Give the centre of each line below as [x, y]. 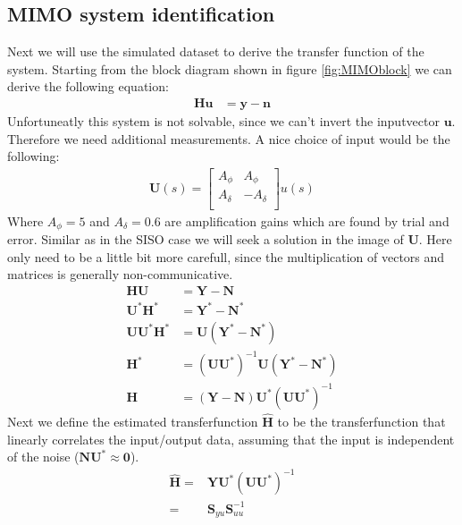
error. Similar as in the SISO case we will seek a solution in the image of [206, 239]
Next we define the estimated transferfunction [133, 421]
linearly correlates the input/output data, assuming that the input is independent [231, 439]
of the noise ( [43, 457]
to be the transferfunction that [361, 421]
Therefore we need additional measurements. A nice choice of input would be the [229, 138]
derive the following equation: [88, 86]
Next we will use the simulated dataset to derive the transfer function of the [216, 51]
